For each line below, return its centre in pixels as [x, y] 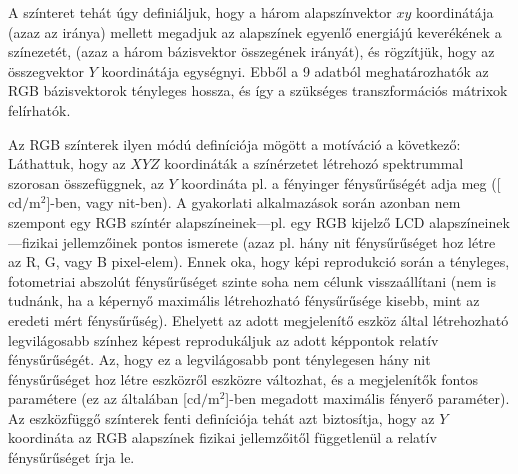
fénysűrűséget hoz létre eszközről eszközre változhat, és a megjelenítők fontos [243, 378]
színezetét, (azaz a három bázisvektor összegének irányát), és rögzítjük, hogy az [251, 51]
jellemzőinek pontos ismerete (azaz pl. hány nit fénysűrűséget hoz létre [279, 241]
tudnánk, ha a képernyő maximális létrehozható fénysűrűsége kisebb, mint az [244, 300]
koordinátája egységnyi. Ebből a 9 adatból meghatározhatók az [295, 70]
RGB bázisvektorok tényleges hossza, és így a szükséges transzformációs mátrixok [258, 90]
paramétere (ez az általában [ [97, 398]
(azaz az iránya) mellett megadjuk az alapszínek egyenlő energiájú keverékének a [255, 31]
